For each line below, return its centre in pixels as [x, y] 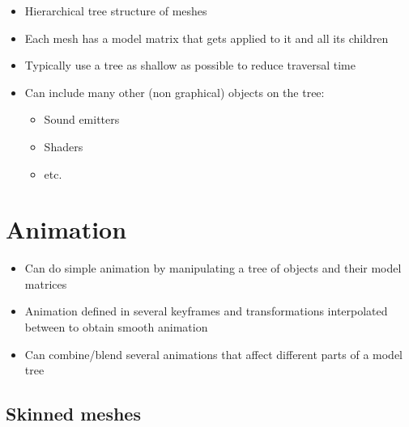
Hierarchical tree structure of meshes [116, 11]
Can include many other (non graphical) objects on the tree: [175, 92]
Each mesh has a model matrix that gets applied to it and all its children [207, 38]
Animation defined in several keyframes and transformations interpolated [206, 311]
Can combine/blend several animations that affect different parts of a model [214, 354]
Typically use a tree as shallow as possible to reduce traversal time [190, 65]
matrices [46, 283]
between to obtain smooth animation [116, 327]
